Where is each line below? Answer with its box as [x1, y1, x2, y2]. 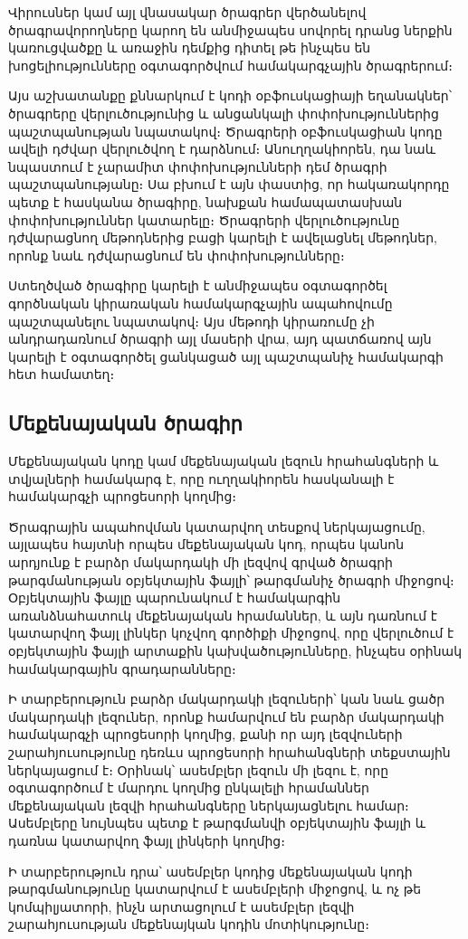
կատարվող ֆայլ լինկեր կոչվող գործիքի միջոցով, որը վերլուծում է [8, 623, 454, 642]
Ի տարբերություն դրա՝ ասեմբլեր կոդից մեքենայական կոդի [8, 861, 413, 880]
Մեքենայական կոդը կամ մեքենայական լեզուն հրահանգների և [8, 451, 439, 470]
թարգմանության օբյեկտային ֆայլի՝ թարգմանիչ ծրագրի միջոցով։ [8, 570, 454, 589]
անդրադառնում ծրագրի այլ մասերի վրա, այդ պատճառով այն [8, 329, 432, 348]
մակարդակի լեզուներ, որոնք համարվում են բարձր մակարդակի [8, 707, 444, 726]
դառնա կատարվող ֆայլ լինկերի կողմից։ [8, 830, 285, 849]
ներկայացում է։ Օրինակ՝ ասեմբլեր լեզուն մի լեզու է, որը [8, 760, 389, 779]
